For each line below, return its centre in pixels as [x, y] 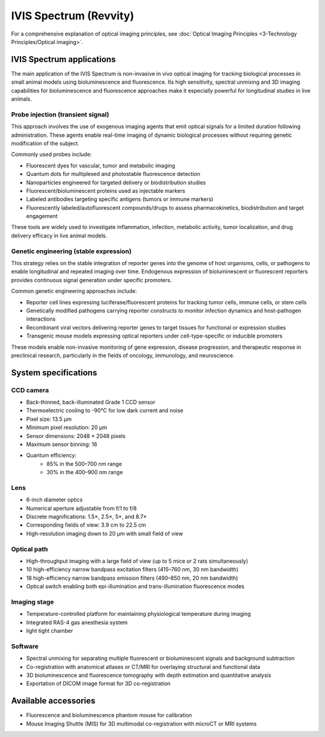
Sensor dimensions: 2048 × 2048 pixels [76, 436]
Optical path [29, 549]
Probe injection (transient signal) [60, 114]
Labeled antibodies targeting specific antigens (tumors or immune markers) [120, 199]
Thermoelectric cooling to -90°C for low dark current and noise [105, 410]
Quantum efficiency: [51, 456]
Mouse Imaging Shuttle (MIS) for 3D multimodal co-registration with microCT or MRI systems [141, 724]
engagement [42, 216]
